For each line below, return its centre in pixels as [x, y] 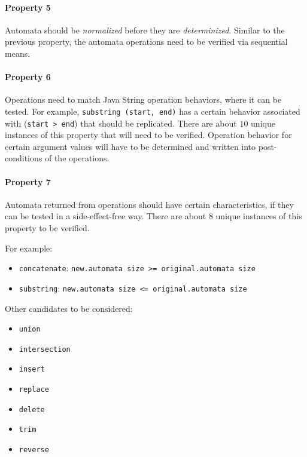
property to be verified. [47, 228]
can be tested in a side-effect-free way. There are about [106, 216]
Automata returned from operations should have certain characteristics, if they [149, 204]
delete [32, 410]
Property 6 [28, 77]
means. [18, 53]
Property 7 [28, 181]
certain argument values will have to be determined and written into [130, 146]
